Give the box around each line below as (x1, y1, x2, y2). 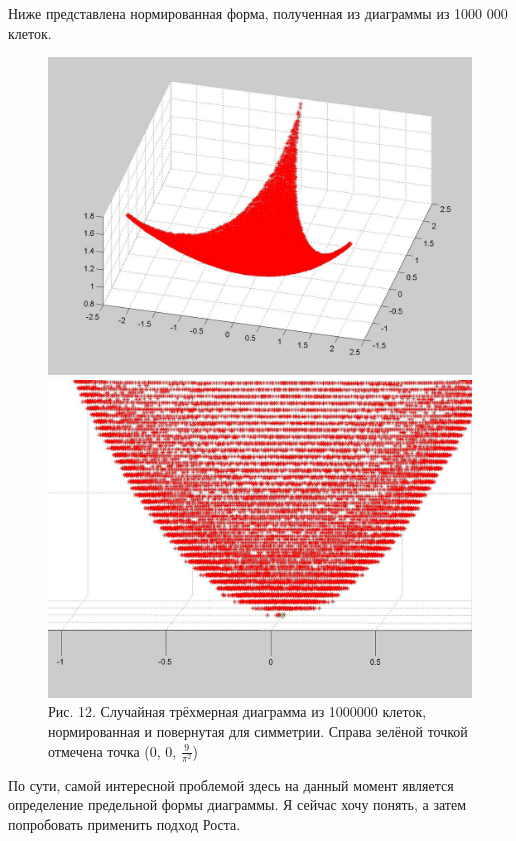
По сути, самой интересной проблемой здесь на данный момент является (8, 774, 454, 795)
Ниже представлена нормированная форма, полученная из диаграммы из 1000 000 (8, 3, 508, 23)
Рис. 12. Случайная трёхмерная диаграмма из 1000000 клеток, (48, 701, 427, 722)
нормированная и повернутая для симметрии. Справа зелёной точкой (48, 720, 468, 741)
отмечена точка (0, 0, (48, 740, 177, 761)
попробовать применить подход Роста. (8, 813, 241, 834)
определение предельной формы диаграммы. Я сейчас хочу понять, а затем (8, 794, 467, 815)
